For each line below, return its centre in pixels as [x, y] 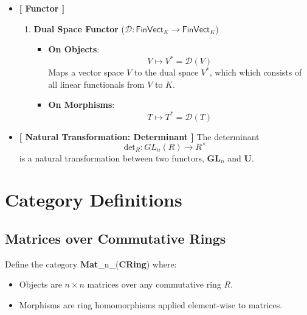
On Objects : [74, 49]
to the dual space [167, 72]
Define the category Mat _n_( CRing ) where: [91, 264]
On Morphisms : [81, 104]
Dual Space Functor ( [79, 28]
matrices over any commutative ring [154, 284]
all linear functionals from [96, 84]
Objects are [40, 284]
